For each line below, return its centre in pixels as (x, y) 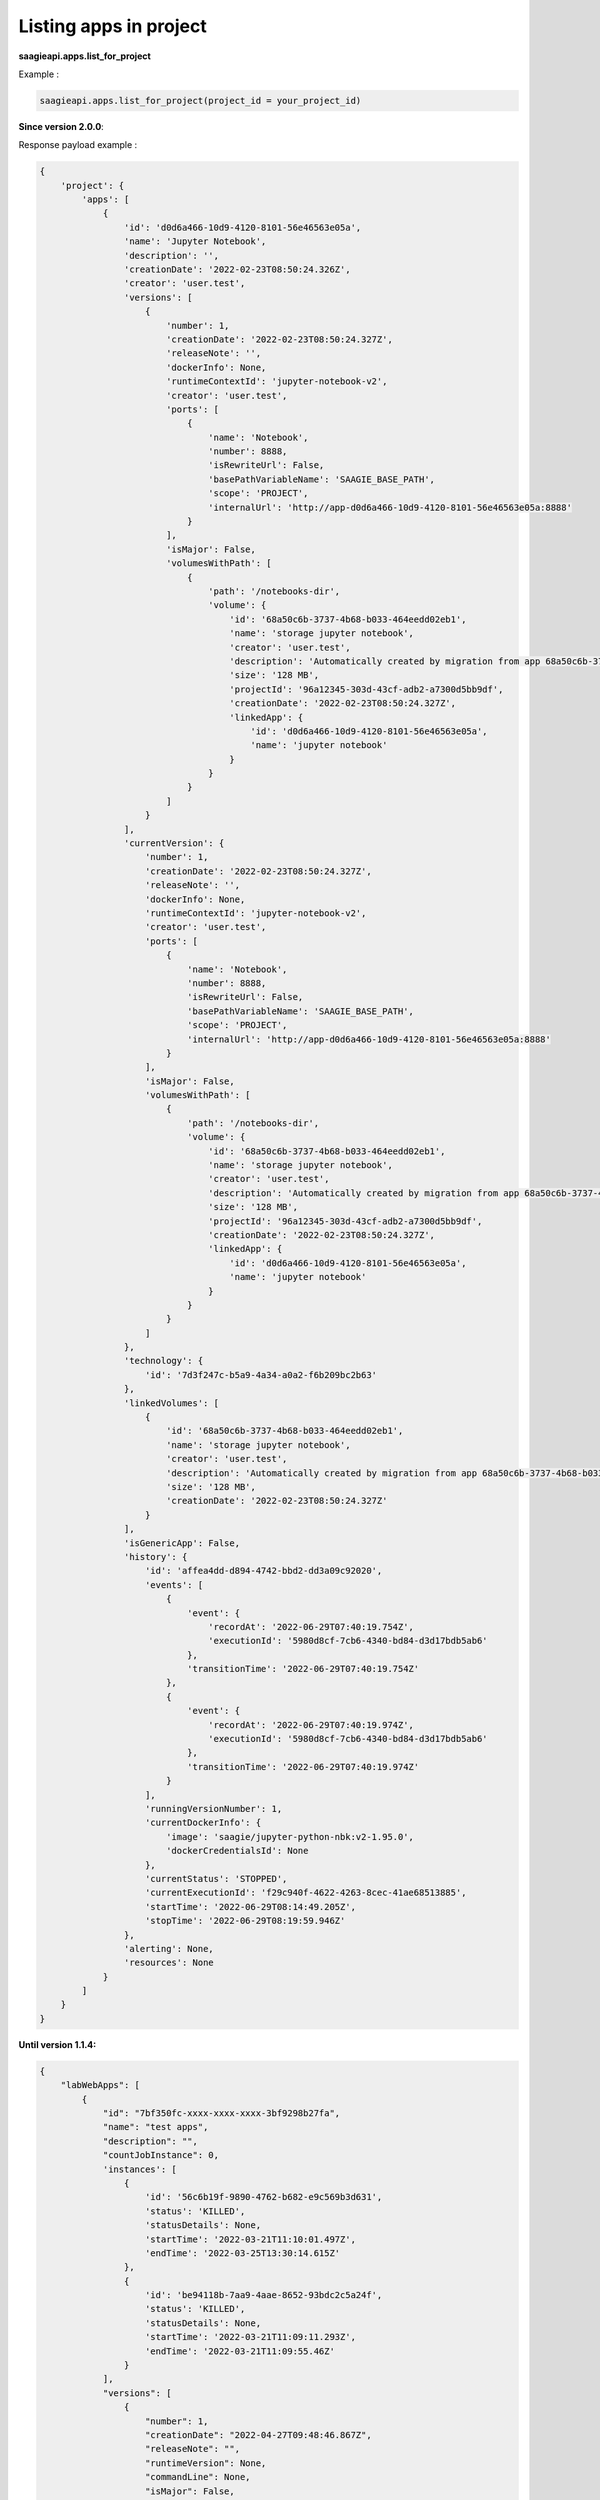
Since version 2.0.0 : (61, 126)
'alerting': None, (168, 1948)
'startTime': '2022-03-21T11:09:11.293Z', (251, 2337)
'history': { (155, 1556)
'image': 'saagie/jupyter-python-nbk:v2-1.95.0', (290, 1836)
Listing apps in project (112, 26)
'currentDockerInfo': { (203, 1823)
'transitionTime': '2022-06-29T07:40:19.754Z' (303, 1669)
